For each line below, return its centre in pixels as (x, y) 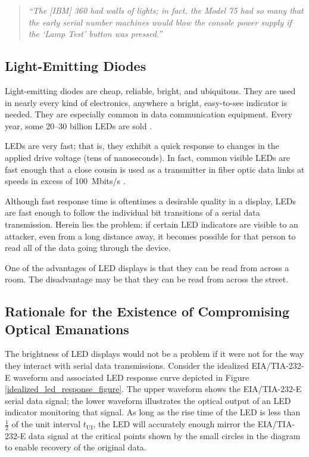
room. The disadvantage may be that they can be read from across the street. (147, 279)
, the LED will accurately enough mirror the (174, 424)
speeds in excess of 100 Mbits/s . (65, 181)
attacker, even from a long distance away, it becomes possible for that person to (150, 236)
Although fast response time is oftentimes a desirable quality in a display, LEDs (150, 200)
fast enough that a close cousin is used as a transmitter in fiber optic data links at (155, 169)
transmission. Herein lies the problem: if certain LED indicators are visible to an (152, 224)
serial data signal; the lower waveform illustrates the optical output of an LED (148, 400)
